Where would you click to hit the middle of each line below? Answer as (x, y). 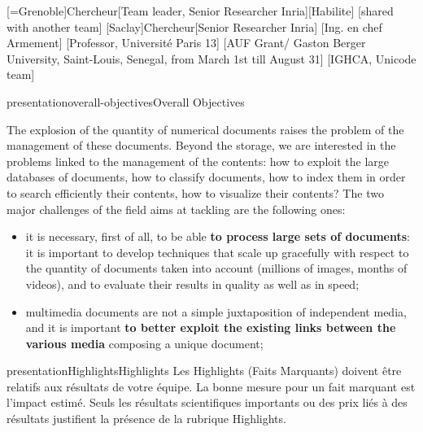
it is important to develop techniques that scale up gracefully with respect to (217, 252)
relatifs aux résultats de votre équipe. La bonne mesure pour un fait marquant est (211, 386)
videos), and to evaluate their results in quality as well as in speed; (192, 284)
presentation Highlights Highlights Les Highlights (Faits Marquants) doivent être (204, 371)
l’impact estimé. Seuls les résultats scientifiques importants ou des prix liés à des (207, 402)
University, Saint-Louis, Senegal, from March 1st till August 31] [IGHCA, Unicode (211, 58)
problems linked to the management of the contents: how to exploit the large (198, 161)
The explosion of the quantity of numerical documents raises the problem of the (205, 129)
